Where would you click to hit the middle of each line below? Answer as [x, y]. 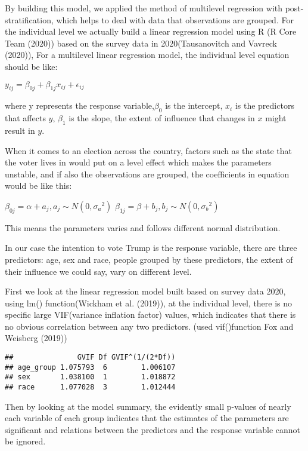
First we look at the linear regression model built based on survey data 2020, [145, 291]
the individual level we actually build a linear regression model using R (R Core [151, 31]
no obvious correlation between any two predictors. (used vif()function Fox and [149, 326]
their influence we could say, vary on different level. [98, 271]
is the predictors [265, 105]
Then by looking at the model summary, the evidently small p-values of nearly [148, 406]
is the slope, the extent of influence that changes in [162, 118]
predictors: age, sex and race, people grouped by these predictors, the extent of [149, 259]
